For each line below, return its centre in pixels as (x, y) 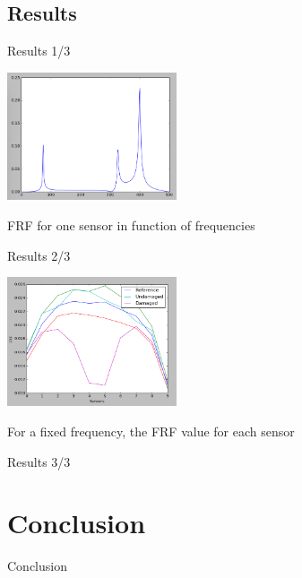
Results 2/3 (39, 255)
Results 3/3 (39, 461)
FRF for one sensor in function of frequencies (131, 225)
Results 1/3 (39, 51)
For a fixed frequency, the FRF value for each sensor (151, 431)
